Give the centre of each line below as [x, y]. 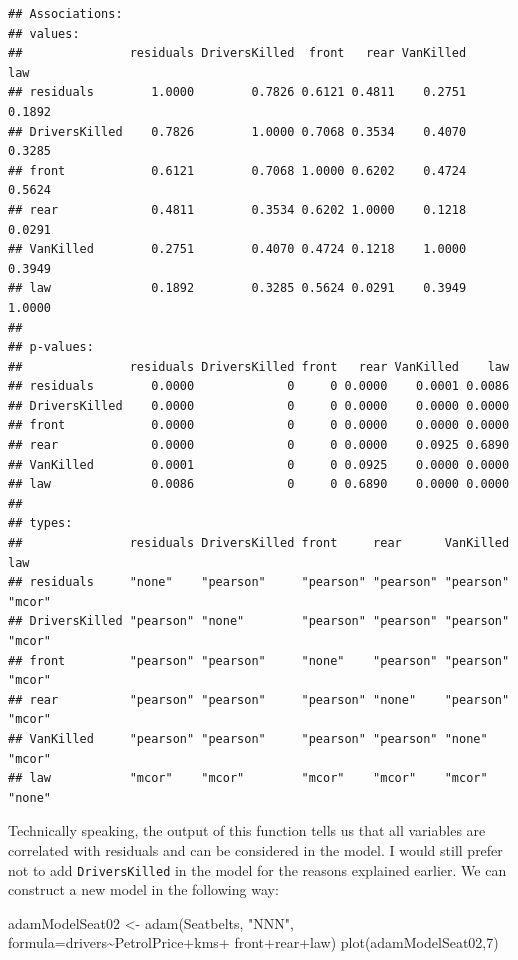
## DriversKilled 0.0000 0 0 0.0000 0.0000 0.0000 [259, 405]
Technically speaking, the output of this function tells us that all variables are [247, 830]
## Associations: [65, 14]
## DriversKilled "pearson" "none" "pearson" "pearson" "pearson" [259, 621]
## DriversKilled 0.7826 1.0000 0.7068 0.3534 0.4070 [237, 131]
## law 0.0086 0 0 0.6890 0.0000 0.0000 [259, 484]
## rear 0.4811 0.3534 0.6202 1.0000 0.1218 [237, 209]
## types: [40, 523]
